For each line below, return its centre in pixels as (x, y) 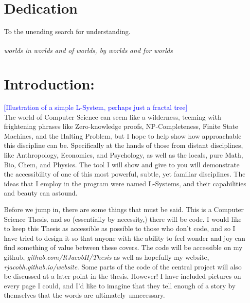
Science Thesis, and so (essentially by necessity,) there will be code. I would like (123, 219)
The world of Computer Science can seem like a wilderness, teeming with (113, 116)
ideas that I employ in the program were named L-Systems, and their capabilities (125, 183)
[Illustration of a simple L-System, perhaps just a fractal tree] (96, 107)
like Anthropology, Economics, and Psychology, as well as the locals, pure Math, (124, 155)
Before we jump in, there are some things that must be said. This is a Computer (124, 209)
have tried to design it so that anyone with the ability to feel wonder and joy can (125, 238)
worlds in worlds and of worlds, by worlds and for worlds (89, 50)
